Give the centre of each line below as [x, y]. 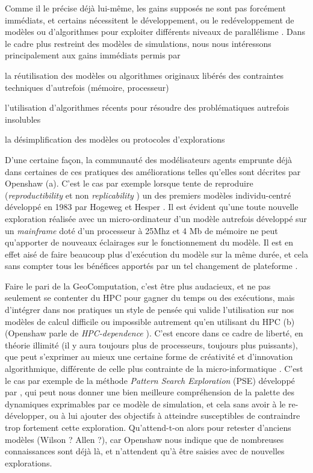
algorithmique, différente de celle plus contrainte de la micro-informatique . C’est [154, 369]
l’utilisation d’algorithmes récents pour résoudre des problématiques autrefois [147, 107]
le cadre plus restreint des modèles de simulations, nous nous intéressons [138, 43]
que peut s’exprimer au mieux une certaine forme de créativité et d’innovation [149, 357]
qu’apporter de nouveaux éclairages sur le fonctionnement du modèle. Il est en [149, 242]
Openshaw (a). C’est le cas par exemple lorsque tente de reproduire [129, 183]
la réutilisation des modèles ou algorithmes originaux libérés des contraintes [144, 75]
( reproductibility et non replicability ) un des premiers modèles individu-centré [148, 195]
